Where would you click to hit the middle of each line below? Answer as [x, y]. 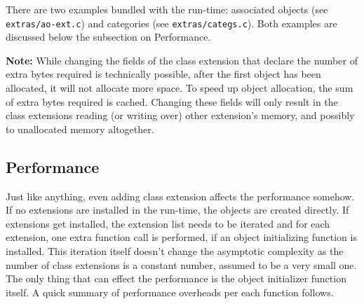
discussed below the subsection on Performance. [108, 37]
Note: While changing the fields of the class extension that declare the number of [182, 60]
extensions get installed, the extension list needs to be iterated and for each [168, 223]
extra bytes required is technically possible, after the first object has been [163, 74]
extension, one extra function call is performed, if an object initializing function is [181, 237]
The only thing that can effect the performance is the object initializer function [176, 278]
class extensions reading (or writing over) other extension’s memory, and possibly [180, 115]
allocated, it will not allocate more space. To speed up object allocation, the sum [180, 88]
